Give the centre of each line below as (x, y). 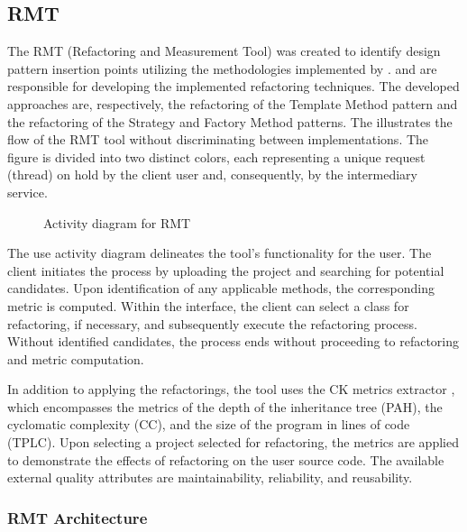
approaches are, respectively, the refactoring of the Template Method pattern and (233, 103)
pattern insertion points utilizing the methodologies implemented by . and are (222, 68)
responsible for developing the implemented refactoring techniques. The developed (233, 86)
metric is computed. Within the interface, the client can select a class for (208, 305)
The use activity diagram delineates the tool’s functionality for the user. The (220, 253)
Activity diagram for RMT (117, 222)
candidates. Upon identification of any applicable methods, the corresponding (221, 288)
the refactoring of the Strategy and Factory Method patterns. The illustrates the (230, 121)
